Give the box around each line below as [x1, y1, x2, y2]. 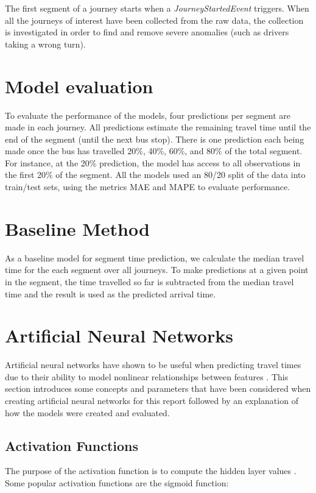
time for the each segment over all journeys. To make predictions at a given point [5, 263, 309, 276]
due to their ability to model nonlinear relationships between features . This [5, 370, 289, 383]
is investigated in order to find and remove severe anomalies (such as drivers [5, 26, 289, 38]
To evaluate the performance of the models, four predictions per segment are [5, 108, 291, 121]
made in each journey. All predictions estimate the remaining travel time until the [5, 121, 311, 133]
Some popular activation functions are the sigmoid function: [5, 477, 229, 489]
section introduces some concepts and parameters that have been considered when [5, 382, 311, 395]
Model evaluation [5, 73, 153, 98]
